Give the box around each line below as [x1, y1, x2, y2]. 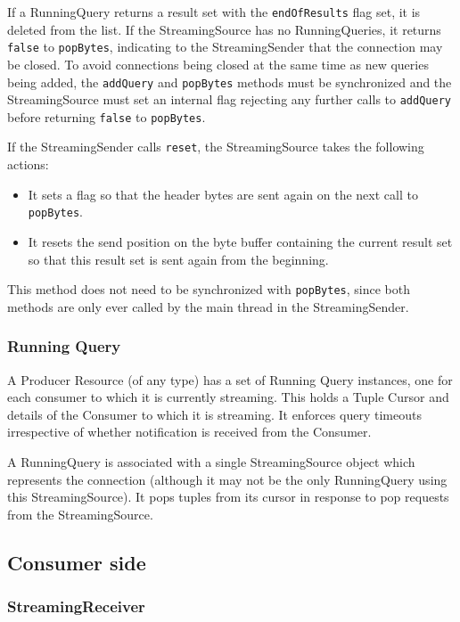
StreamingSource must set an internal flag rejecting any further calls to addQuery [7, 90, 451, 109]
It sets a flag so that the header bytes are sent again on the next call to [28, 184, 418, 203]
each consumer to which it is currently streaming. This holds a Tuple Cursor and [7, 388, 449, 406]
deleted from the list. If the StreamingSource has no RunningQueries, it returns [7, 20, 441, 38]
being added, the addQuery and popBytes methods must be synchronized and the [7, 72, 452, 91]
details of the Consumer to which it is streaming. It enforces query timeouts [7, 405, 422, 423]
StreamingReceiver [7, 595, 145, 618]
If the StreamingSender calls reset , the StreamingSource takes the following [7, 137, 424, 156]
